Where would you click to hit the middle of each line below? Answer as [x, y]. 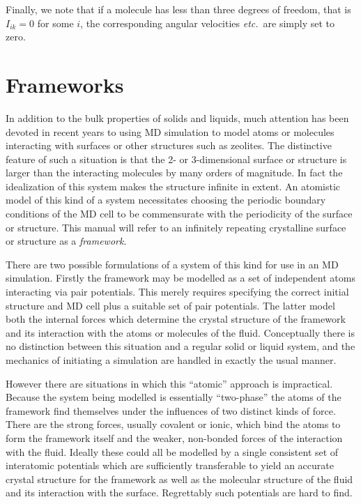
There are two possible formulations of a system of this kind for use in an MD [172, 264]
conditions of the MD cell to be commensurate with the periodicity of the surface [179, 214]
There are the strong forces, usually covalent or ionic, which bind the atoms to [173, 424]
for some [55, 23]
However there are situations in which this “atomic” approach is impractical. [169, 383]
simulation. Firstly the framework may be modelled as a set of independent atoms [180, 278]
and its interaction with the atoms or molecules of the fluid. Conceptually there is [180, 332]
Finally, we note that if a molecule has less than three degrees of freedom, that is [178, 9]
